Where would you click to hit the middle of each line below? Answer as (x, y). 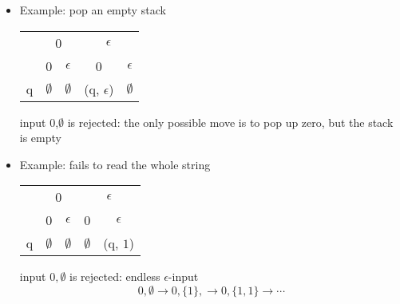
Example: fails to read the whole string (115, 164)
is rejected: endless (115, 276)
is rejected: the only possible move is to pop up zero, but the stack (230, 122)
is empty (40, 138)
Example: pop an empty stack (93, 10)
